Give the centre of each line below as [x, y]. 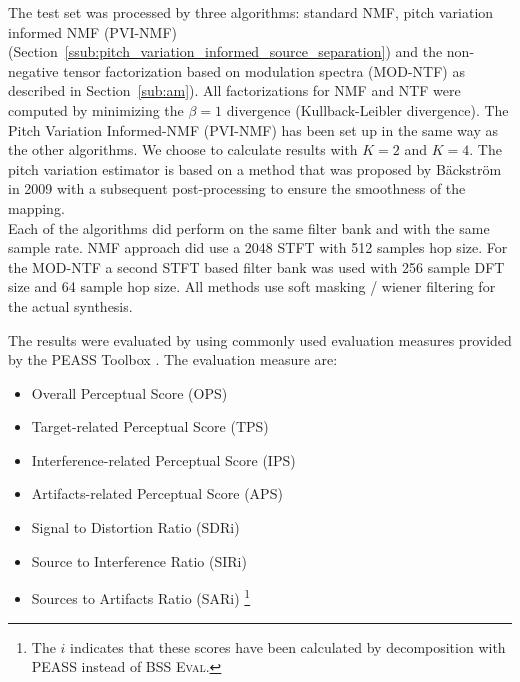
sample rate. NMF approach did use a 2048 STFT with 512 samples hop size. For [258, 247]
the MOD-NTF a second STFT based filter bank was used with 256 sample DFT [256, 266]
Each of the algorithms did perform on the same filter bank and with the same [249, 227]
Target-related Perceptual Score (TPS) [150, 426]
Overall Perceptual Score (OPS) [129, 392]
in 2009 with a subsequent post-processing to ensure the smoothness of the [237, 188]
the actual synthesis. [70, 305]
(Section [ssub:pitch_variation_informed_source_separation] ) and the [225, 51]
